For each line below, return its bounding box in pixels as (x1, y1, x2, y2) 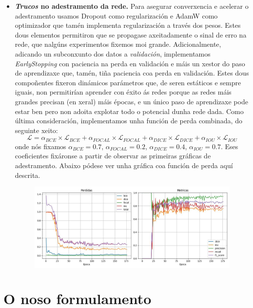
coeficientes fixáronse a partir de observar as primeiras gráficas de (15, 151, 211, 161)
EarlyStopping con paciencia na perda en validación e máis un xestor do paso (15, 58, 245, 68)
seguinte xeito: (15, 125, 58, 135)
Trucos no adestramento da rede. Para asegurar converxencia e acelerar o (15, 1, 249, 11)
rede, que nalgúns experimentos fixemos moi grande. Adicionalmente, (15, 39, 221, 49)
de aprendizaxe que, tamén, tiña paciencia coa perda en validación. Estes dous (15, 68, 249, 78)
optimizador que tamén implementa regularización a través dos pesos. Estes (15, 20, 241, 30)
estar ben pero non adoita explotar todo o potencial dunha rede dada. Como (15, 106, 244, 116)
